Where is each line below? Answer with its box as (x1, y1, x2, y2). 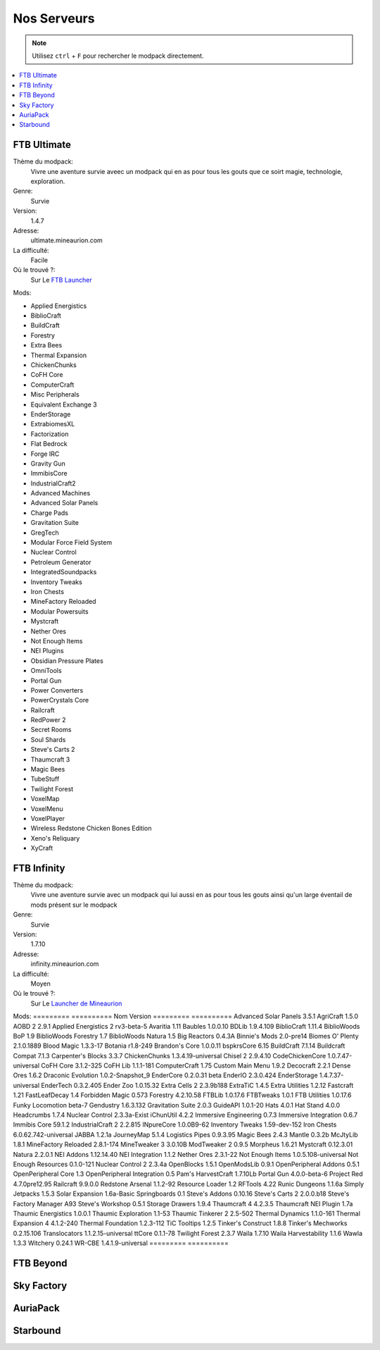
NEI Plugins (30, 647, 64, 655)
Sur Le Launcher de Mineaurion (30, 999, 122, 1008)
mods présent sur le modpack (30, 900, 118, 909)
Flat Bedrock (30, 440, 68, 448)
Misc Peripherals (30, 390, 80, 399)
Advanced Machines (30, 489, 91, 497)
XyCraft (30, 844, 53, 853)
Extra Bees (30, 341, 63, 349)
